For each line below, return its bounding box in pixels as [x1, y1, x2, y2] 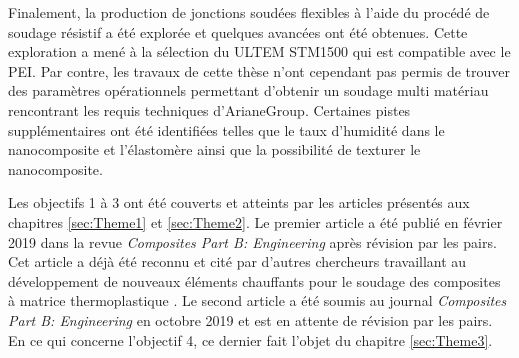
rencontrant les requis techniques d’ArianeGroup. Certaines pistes [8, 99, 411, 120]
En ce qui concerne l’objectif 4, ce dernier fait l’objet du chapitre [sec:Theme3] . [8, 329, 493, 350]
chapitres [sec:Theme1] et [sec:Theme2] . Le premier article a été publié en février [8, 211, 503, 232]
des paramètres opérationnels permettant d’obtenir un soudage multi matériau [8, 80, 489, 101]
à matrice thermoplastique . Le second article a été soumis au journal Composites [8, 290, 507, 311]
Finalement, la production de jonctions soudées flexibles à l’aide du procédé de [8, 2, 490, 22]
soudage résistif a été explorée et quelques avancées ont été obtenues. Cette [8, 21, 468, 42]
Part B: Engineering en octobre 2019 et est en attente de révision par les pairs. [8, 309, 493, 330]
